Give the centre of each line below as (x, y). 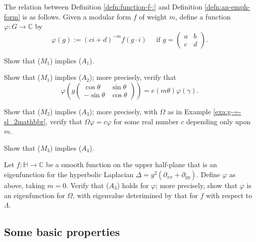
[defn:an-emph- (227, 6)
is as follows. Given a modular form (77, 16)
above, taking (25, 185)
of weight (153, 16)
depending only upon (218, 121)
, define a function (203, 16)
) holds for (133, 185)
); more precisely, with (124, 111)
